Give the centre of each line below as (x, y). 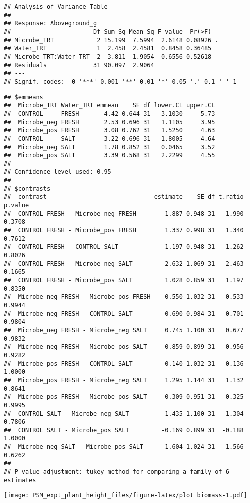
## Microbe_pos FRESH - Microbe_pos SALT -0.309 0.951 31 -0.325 (124, 397)
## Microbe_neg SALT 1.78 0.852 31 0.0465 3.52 (110, 147)
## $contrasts (27, 189)
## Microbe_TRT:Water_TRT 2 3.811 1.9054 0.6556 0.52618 (108, 57)
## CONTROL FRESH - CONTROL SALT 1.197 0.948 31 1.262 (124, 247)
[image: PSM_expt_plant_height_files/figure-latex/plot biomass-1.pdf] (125, 496)
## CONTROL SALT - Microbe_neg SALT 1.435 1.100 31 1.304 (124, 414)
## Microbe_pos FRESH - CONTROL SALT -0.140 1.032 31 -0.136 (124, 364)
